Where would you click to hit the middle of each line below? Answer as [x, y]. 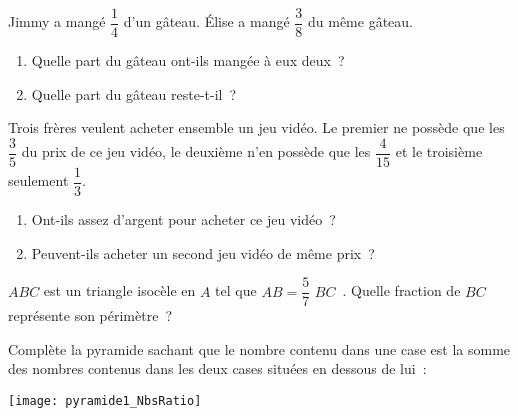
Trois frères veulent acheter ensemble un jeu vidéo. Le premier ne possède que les [256, 127]
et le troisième [439, 151]
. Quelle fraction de [401, 290]
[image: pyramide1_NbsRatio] [105, 401]
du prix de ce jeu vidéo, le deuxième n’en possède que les [196, 151]
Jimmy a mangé [57, 21]
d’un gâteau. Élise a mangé [206, 21]
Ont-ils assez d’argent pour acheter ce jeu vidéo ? [183, 218]
